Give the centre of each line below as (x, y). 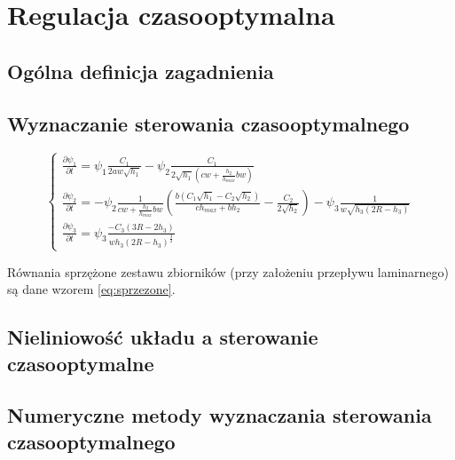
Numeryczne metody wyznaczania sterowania (220, 415)
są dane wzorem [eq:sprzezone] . (91, 289)
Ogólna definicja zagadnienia (141, 71)
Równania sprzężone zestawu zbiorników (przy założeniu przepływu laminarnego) (228, 271)
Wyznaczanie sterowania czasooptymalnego (208, 123)
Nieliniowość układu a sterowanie (163, 337)
